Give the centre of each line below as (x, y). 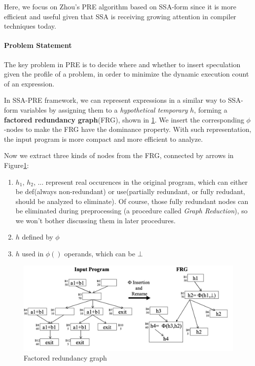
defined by (37, 237)
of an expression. (29, 83)
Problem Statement (38, 45)
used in (33, 254)
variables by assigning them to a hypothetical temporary (104, 109)
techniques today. (30, 26)
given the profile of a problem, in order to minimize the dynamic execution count (127, 74)
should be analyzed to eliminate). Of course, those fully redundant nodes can (132, 201)
